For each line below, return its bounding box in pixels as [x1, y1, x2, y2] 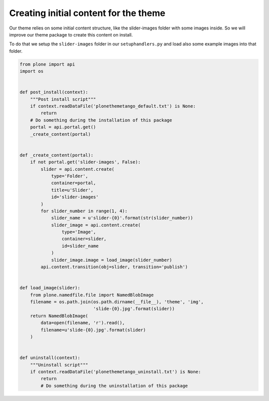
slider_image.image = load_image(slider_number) [51, 257, 172, 263]
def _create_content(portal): [19, 152, 94, 158]
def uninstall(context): [19, 355, 81, 361]
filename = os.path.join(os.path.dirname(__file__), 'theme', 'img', [30, 299, 204, 305]
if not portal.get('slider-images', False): [30, 159, 141, 165]
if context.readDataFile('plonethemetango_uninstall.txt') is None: [30, 369, 201, 375]
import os [19, 68, 44, 74]
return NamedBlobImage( [30, 313, 88, 319]
